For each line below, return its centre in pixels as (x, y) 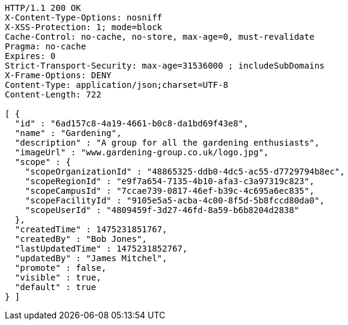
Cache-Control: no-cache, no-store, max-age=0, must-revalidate (160, 37)
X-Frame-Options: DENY (58, 75)
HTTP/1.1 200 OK (43, 8)
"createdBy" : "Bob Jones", (81, 239)
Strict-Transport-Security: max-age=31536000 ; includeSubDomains (165, 66)
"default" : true (55, 287)
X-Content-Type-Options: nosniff (84, 17)
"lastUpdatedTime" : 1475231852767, (101, 249)
